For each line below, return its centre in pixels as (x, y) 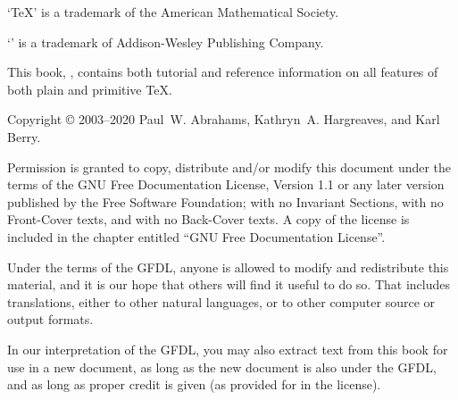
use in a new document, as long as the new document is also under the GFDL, (222, 367)
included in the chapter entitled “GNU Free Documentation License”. (196, 236)
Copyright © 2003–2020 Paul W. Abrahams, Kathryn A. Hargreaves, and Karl (224, 119)
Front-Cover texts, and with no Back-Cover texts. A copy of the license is (208, 219)
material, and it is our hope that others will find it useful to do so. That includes (229, 284)
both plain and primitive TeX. (90, 89)
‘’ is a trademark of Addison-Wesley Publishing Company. (166, 42)
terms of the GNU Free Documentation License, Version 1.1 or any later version (226, 184)
